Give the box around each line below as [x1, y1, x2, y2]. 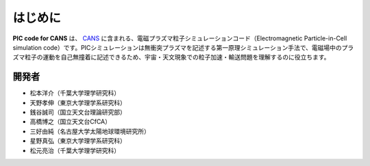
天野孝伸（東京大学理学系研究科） [29, 98, 126, 107]
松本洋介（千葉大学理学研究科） [29, 89, 120, 97]
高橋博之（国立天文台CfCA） [29, 117, 112, 126]
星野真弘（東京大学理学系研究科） [29, 137, 126, 145]
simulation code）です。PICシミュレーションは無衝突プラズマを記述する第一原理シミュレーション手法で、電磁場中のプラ [12, 43, 354, 51]
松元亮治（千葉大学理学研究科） [29, 146, 120, 154]
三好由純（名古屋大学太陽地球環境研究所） [29, 127, 150, 135]
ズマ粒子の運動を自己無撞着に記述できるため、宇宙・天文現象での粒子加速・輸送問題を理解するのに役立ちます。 [12, 53, 330, 61]
